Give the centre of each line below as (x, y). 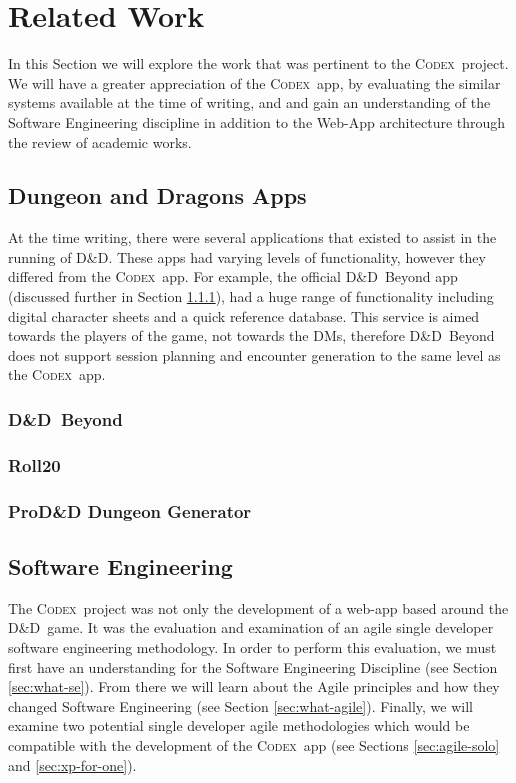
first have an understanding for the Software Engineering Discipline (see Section (253, 666)
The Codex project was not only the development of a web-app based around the (258, 607)
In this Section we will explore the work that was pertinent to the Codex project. (258, 63)
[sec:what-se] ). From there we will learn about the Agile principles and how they (254, 686)
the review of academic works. (100, 141)
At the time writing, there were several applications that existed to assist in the (252, 237)
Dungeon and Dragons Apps (157, 195)
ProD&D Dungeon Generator (130, 510)
